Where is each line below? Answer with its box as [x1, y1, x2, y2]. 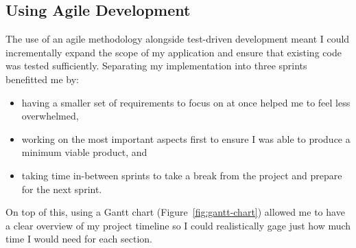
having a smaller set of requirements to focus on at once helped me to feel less [21, 95, 351, 109]
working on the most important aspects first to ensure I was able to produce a [21, 131, 351, 146]
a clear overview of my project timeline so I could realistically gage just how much [5, 218, 351, 232]
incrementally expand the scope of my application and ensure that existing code [5, 45, 342, 59]
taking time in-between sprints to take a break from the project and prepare [21, 168, 342, 182]
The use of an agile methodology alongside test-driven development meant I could [5, 32, 350, 46]
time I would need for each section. [5, 232, 152, 246]
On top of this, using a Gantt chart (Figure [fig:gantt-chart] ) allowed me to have [5, 205, 345, 219]
